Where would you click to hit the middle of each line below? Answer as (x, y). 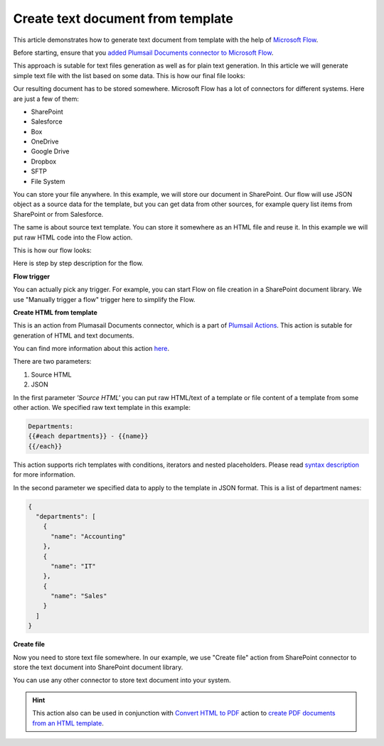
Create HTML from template (55, 312)
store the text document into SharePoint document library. (98, 667)
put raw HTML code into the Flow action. (73, 237)
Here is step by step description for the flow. (78, 264)
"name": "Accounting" (88, 536)
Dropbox (44, 161)
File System (48, 181)
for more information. (44, 475)
